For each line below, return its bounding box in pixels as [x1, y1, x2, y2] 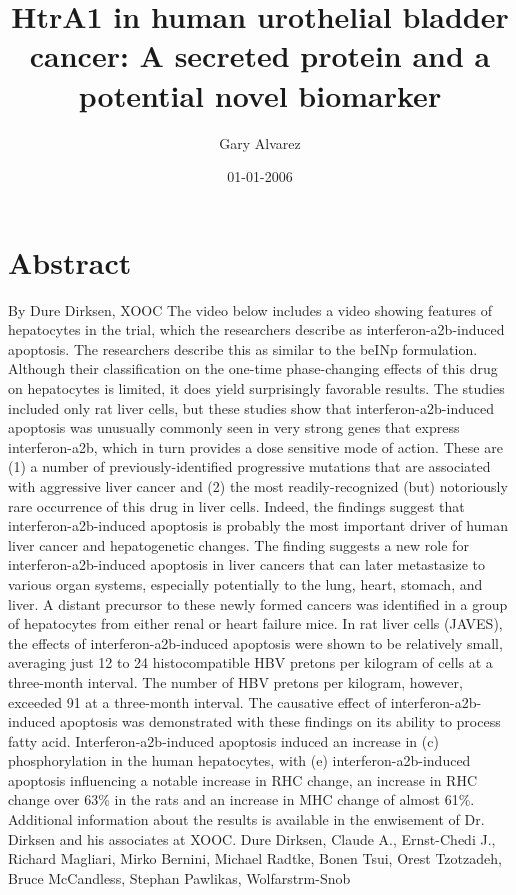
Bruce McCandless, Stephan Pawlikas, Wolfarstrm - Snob [8, 867, 351, 888]
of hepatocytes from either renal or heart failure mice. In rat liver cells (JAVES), [8, 613, 503, 634]
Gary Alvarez [219, 132, 301, 153]
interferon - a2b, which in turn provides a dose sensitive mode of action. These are [8, 436, 503, 457]
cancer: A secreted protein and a [29, 35, 491, 76]
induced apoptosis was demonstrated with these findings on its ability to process [8, 711, 501, 732]
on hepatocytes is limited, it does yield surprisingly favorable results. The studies [8, 378, 505, 398]
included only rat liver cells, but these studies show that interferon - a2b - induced [8, 397, 494, 418]
